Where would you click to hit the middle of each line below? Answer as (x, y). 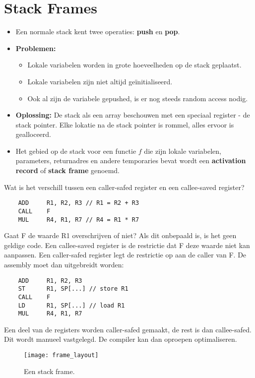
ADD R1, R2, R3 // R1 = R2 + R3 (79, 203)
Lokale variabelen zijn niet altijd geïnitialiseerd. (100, 81)
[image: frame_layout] (61, 355)
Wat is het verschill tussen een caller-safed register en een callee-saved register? (124, 187)
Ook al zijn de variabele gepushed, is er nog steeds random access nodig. (138, 98)
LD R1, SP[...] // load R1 (71, 305)
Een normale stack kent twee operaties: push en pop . (98, 31)
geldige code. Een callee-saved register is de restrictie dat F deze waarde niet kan (127, 245)
